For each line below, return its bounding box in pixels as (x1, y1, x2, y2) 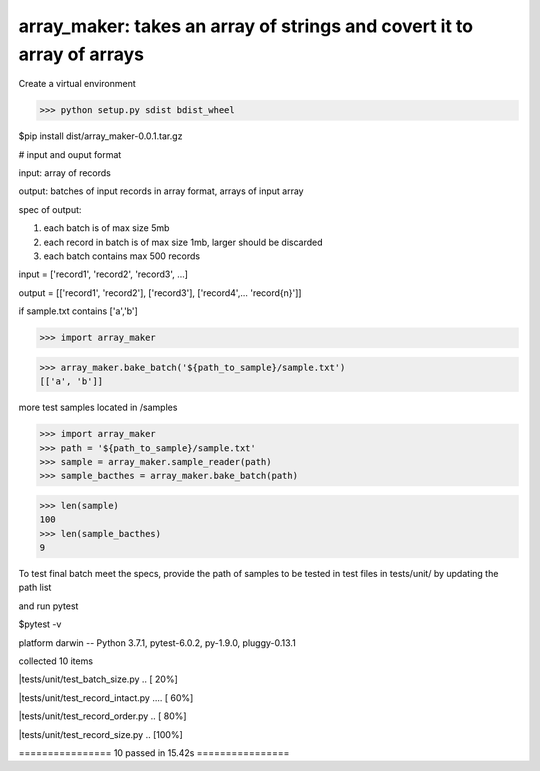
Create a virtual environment (18, 78, 137, 90)
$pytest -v (18, 618, 62, 630)
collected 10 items (18, 655, 94, 667)
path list (18, 581, 52, 594)
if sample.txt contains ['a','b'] (18, 305, 139, 317)
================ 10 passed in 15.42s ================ (18, 746, 290, 759)
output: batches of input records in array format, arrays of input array (18, 185, 304, 197)
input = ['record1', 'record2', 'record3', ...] (18, 268, 189, 280)
